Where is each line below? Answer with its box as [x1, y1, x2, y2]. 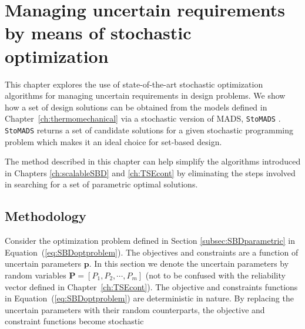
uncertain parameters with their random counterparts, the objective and [5, 303, 265, 315]
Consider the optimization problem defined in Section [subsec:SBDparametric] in [5, 234, 295, 247]
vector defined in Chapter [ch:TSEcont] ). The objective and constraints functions [5, 280, 298, 293]
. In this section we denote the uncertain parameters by [89, 257, 289, 270]
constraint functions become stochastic [5, 315, 144, 327]
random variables [5, 268, 66, 281]
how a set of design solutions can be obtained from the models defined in [5, 100, 267, 113]
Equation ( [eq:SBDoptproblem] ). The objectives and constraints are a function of [5, 246, 299, 258]
